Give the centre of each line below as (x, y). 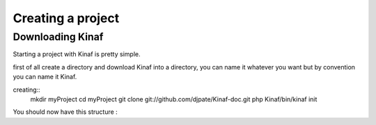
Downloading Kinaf (58, 37)
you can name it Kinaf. (45, 77)
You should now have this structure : (65, 112)
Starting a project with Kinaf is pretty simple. (77, 54)
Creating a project (66, 18)
